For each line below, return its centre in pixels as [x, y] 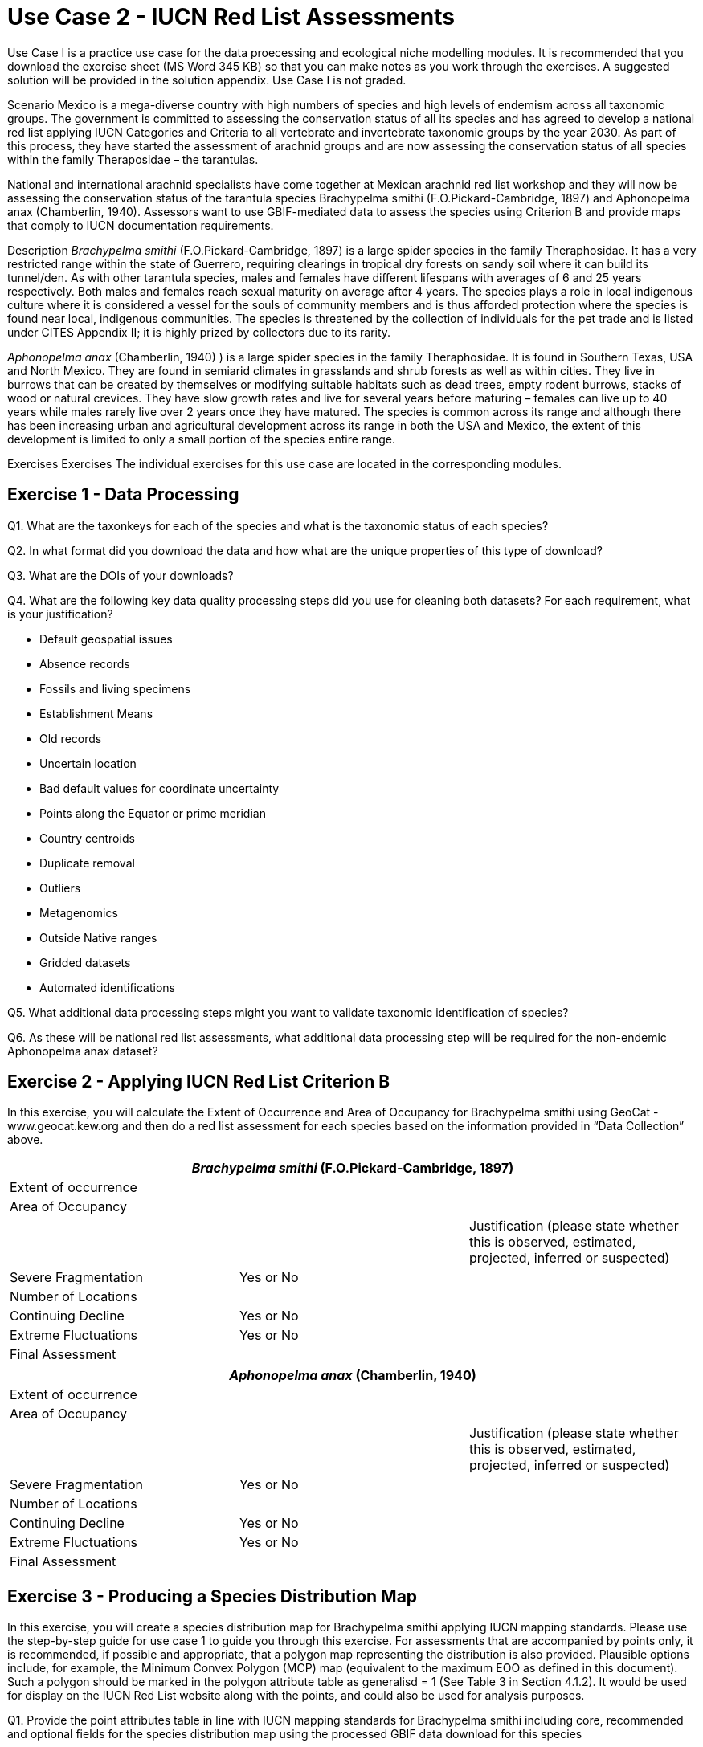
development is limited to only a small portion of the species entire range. [202, 439]
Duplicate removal [87, 863]
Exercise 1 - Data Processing [123, 495]
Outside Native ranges [98, 937]
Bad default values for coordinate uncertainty [159, 788]
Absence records [85, 663]
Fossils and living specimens [115, 688]
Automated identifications [107, 987]
